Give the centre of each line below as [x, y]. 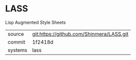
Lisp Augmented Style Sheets [36, 22]
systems [17, 50]
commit [16, 42]
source [16, 34]
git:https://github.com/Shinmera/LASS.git [80, 34]
